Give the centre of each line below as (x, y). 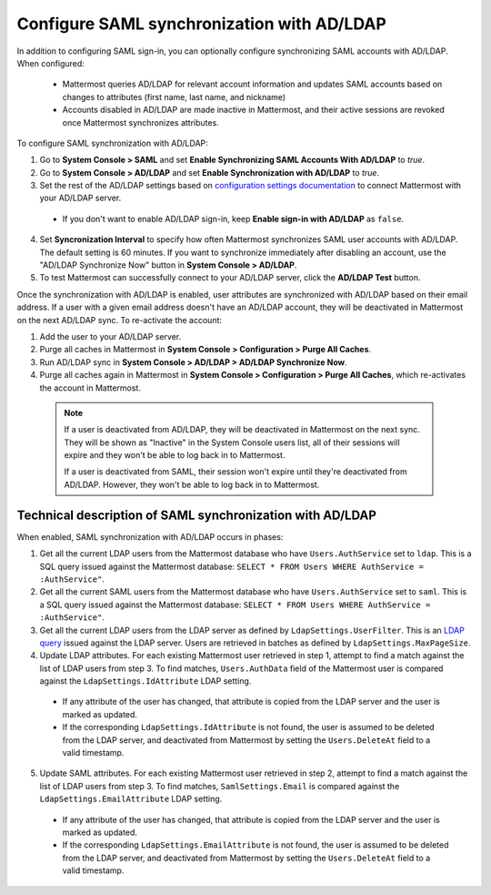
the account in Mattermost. (90, 388)
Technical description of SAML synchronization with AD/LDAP (197, 515)
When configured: (51, 63)
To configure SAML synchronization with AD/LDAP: (112, 143)
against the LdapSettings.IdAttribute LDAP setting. (145, 681)
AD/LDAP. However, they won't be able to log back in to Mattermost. (192, 484)
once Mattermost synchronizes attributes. (141, 122)
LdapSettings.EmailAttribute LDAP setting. (131, 799)
